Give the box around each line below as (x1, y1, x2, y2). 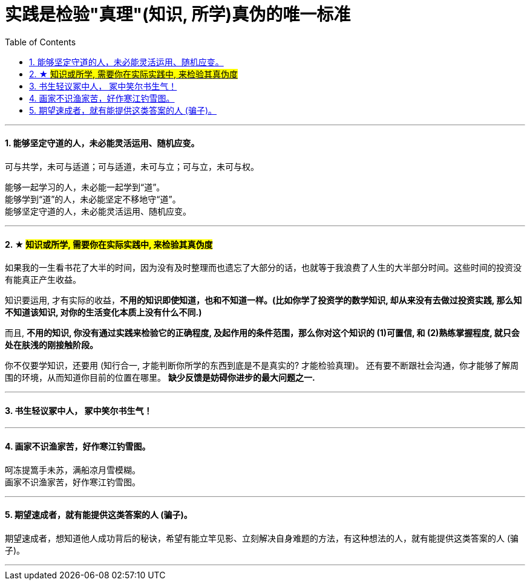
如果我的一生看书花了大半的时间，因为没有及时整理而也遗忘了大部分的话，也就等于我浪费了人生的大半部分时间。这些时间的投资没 (5, 262, 522, 273)
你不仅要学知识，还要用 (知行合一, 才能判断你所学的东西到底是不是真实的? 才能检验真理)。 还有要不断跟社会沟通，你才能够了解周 (5, 360, 519, 371)
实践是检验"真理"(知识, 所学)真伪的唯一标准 (5, 4, 351, 25)
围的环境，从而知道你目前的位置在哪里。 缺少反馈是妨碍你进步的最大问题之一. (5, 372, 315, 383)
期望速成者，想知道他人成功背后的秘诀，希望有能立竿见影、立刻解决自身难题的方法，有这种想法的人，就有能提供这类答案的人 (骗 (5, 532, 519, 543)
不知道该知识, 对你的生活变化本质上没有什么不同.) (5, 307, 202, 318)
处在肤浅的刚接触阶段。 (5, 340, 98, 351)
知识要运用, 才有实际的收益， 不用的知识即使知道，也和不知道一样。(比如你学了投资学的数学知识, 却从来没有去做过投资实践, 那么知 (5, 295, 522, 306)
